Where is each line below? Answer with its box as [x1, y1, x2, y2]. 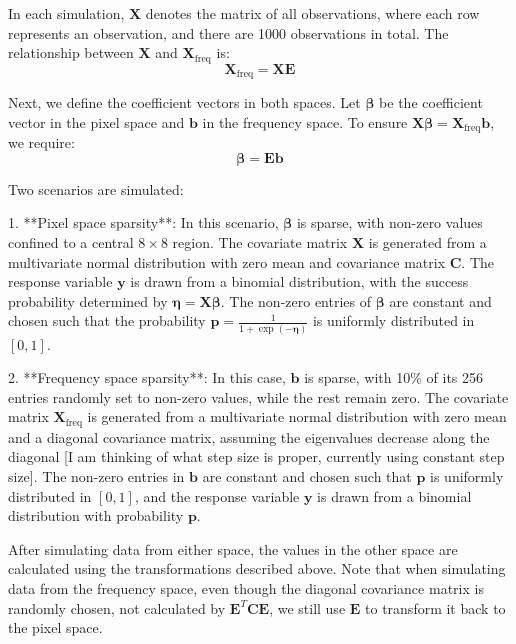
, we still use [269, 597, 346, 618]
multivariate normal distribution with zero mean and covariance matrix [8, 251, 446, 272]
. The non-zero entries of [220, 290, 371, 311]
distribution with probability [8, 505, 184, 526]
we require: [8, 132, 75, 153]
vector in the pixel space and [8, 111, 185, 132]
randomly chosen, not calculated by [8, 597, 226, 618]
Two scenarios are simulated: [8, 178, 184, 199]
